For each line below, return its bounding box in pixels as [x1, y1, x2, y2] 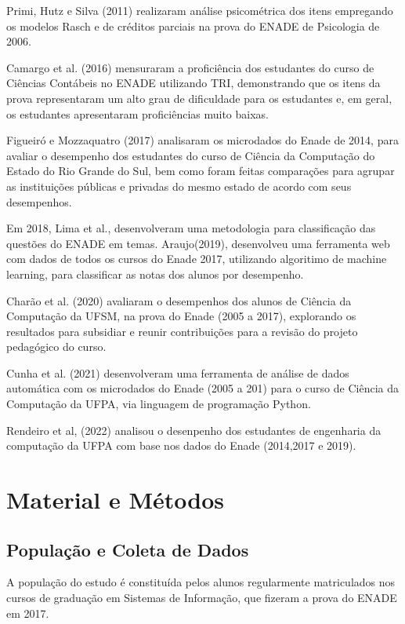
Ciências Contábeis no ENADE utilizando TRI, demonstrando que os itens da [6, 75, 381, 91]
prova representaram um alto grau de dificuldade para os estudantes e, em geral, [6, 89, 392, 106]
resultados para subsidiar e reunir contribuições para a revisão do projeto [6, 323, 358, 339]
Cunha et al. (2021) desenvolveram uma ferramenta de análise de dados [6, 364, 349, 381]
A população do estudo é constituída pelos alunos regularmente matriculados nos [6, 574, 396, 590]
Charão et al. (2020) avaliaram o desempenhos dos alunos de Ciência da [6, 292, 352, 308]
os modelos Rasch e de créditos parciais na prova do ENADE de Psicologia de [6, 17, 380, 34]
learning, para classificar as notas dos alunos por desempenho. [6, 265, 304, 282]
